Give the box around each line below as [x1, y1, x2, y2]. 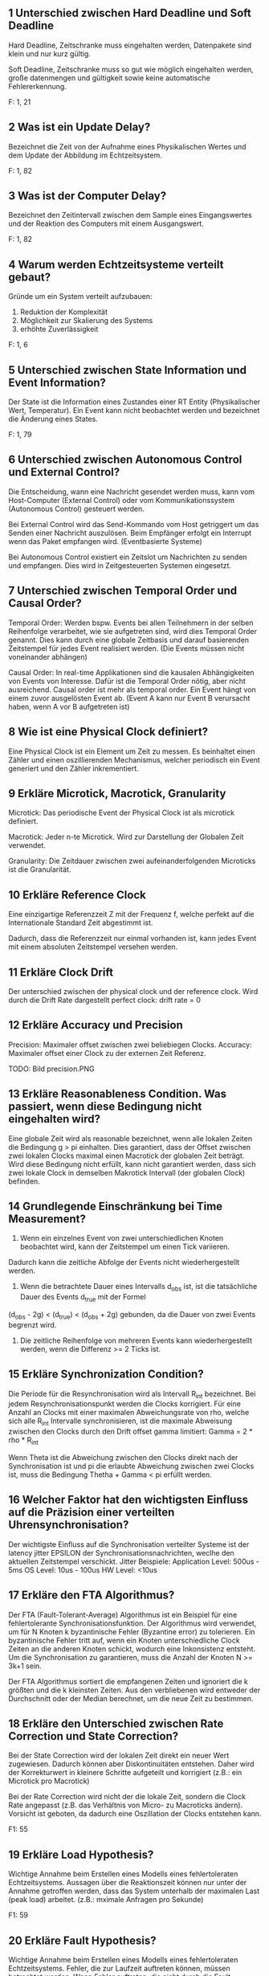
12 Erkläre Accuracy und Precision [8, 1018, 183, 1032]
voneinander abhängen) [8, 652, 88, 661]
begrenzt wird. [8, 1319, 57, 1329]
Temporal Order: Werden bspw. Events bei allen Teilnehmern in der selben [8, 618, 254, 628]
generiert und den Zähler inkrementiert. [8, 763, 139, 773]
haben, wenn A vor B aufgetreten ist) [8, 702, 130, 711]
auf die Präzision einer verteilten [8, 1506, 175, 1520]
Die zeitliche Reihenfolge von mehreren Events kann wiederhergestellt [19, 1336, 253, 1345]
